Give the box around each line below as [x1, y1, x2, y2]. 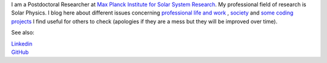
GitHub [11, 48, 29, 56]
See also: [11, 29, 35, 36]
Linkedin [11, 40, 33, 47]
